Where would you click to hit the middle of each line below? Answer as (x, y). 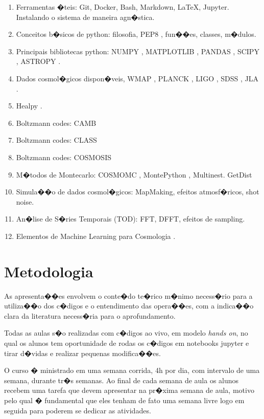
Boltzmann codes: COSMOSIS (64, 157)
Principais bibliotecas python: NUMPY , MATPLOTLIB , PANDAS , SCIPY (138, 51)
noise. (25, 201)
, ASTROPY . (38, 61)
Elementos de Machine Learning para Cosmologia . (96, 236)
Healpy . (29, 106)
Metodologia (49, 271)
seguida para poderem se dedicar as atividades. (78, 410)
